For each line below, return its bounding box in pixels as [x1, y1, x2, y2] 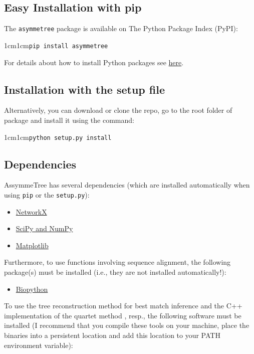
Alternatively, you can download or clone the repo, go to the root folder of [4, 105, 232, 115]
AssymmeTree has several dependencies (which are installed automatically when [4, 180, 250, 190]
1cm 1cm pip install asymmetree [4, 40, 108, 50]
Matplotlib [16, 240, 49, 250]
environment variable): [4, 339, 73, 350]
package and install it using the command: [4, 114, 134, 125]
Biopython [16, 283, 48, 294]
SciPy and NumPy [16, 223, 73, 234]
